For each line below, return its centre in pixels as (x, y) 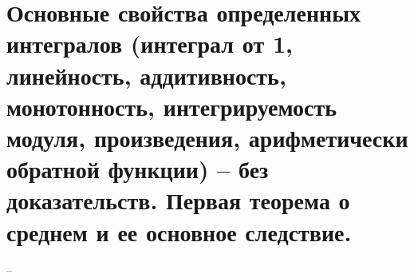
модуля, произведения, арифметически (207, 137)
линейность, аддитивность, (146, 75)
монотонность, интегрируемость (172, 106)
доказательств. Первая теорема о (178, 200)
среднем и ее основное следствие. (179, 231)
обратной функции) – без (138, 169)
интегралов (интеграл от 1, (150, 44)
